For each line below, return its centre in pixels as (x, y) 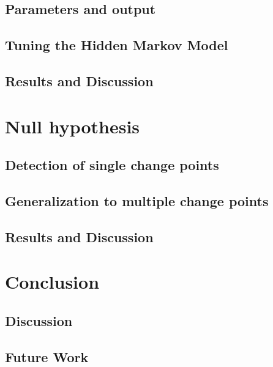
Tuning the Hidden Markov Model (117, 45)
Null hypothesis (73, 126)
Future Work (47, 356)
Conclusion (52, 282)
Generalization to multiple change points (137, 200)
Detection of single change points (112, 165)
